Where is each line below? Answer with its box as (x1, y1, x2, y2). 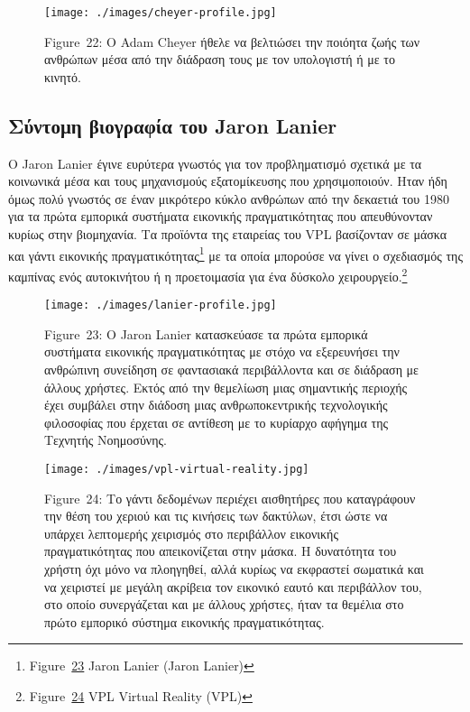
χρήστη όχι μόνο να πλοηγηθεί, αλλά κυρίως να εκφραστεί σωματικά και (44, 559, 424, 578)
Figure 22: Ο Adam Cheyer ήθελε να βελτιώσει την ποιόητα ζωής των (44, 32, 420, 51)
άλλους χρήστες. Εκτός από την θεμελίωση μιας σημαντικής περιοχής (44, 377, 408, 396)
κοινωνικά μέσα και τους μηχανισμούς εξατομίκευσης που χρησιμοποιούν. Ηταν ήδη (8, 171, 447, 190)
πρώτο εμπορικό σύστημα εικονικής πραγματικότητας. (44, 612, 325, 631)
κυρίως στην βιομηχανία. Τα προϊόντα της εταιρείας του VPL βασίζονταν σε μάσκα (8, 225, 447, 244)
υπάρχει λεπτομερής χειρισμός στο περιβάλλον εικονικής (44, 523, 338, 542)
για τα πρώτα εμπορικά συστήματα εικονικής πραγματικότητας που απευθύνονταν (8, 207, 433, 226)
